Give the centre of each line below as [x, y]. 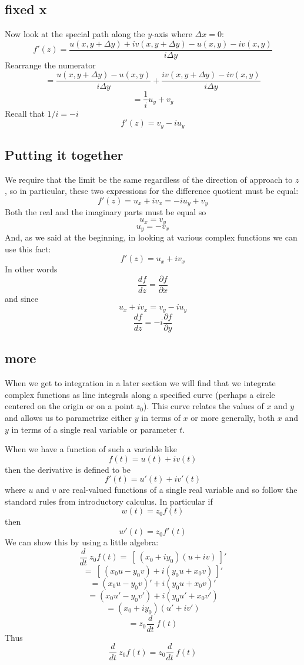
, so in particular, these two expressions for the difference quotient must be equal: [152, 191]
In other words [31, 269]
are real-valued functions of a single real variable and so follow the [178, 490]
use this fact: [28, 248]
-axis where [172, 34]
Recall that [25, 113]
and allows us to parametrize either [69, 417]
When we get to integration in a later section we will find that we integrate [140, 383]
